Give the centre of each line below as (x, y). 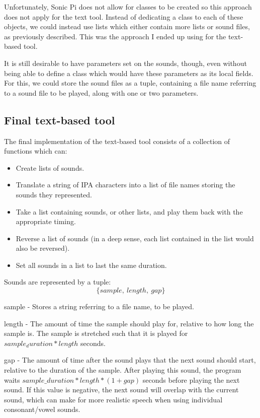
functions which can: (36, 151)
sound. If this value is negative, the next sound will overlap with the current (121, 390)
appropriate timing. (46, 221)
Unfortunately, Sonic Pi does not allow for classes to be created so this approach (128, 7)
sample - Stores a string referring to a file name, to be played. (99, 306)
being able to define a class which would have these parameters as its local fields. (129, 73)
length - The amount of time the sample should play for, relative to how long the (129, 323)
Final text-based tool (60, 120)
